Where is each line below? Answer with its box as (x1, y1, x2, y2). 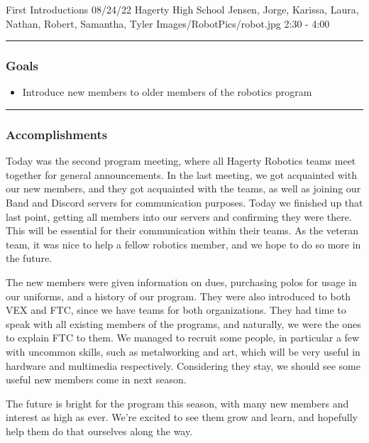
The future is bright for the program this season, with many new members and (6, 395, 349, 410)
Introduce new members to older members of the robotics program (22, 84, 312, 99)
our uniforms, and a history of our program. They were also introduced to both (6, 288, 351, 303)
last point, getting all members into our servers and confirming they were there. (6, 209, 352, 224)
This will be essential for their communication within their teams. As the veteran (6, 223, 359, 238)
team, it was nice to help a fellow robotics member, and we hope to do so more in (6, 236, 361, 251)
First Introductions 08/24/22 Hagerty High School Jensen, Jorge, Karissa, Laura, (6, 2, 359, 16)
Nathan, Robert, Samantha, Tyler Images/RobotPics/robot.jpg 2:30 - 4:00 (6, 16, 330, 31)
